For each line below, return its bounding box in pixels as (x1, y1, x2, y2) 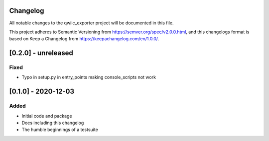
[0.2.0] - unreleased (9, 49, 73, 57)
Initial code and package (21, 113, 72, 119)
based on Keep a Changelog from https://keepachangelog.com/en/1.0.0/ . (9, 36, 159, 42)
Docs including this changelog (21, 120, 84, 126)
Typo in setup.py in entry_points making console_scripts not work (21, 74, 156, 80)
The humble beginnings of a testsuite (21, 127, 98, 133)
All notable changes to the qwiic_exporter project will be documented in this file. (9, 20, 174, 26)
